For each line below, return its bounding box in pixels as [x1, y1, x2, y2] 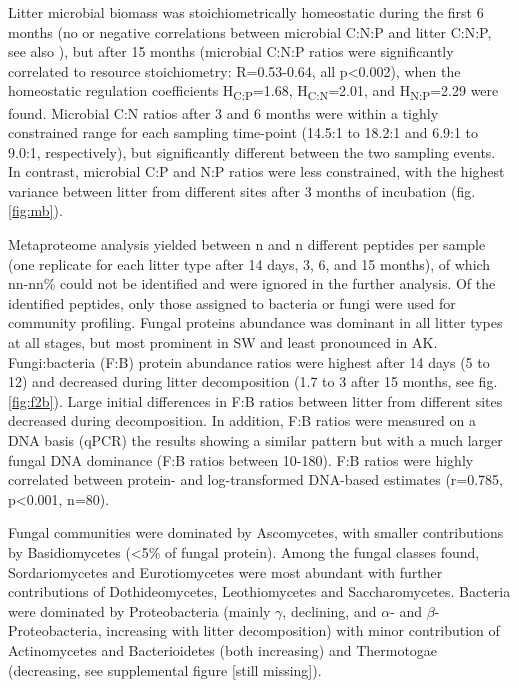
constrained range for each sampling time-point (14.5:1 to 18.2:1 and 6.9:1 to [8, 122, 479, 143]
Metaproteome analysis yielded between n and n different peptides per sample [8, 234, 486, 255]
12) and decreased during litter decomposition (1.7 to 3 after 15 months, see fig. [8, 371, 498, 392]
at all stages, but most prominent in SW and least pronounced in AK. [8, 332, 438, 353]
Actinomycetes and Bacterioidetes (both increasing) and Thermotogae [8, 639, 438, 660]
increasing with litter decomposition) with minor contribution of [106, 620, 500, 641]
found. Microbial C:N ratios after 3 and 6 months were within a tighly [8, 102, 439, 123]
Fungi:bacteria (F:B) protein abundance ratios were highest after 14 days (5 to [8, 351, 490, 372]
